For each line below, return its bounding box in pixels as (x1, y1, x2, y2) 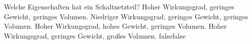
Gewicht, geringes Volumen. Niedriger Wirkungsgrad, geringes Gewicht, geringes (4, 11, 248, 21)
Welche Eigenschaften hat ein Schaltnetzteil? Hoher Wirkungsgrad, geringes (4, 1, 235, 11)
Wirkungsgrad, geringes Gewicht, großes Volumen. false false (4, 30, 186, 41)
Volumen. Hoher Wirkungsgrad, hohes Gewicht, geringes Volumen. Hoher (4, 21, 227, 31)
